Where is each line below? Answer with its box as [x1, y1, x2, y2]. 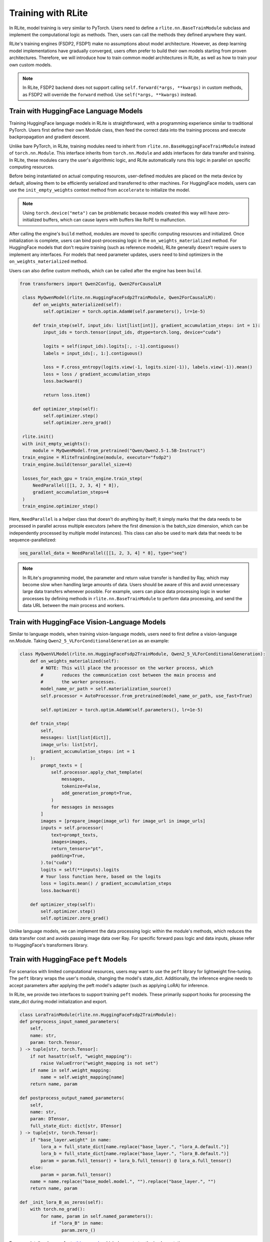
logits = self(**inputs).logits [40, 867, 119, 872]
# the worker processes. [40, 679, 117, 685]
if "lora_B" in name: [51, 1220, 104, 1226]
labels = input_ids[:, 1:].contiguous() [43, 350, 143, 356]
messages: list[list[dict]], [40, 735, 112, 740]
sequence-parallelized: [9, 537, 57, 543]
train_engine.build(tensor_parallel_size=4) [22, 462, 133, 467]
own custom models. [9, 62, 52, 68]
